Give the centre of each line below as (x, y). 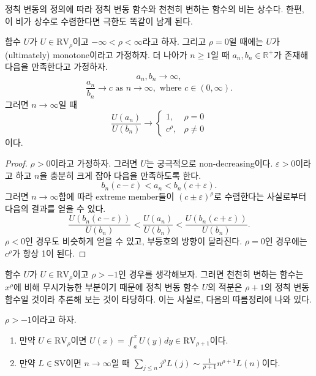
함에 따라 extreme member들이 (116, 196)
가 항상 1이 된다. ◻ (49, 253)
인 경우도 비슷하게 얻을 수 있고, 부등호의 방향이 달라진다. (134, 241)
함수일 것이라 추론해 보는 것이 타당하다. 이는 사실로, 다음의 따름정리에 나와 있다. (158, 299)
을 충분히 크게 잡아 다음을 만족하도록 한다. (120, 175)
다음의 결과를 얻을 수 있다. (55, 208)
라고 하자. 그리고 (174, 41)
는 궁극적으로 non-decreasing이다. (209, 163)
